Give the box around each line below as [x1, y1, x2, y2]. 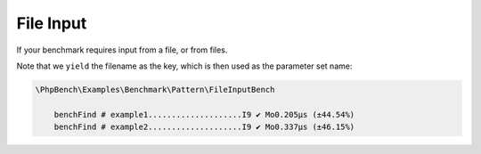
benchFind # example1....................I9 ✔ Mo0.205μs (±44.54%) [53, 109, 355, 119]
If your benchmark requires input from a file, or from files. [16, 45, 228, 55]
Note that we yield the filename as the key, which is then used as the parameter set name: [16, 61, 353, 71]
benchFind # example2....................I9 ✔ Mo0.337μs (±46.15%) [53, 122, 355, 133]
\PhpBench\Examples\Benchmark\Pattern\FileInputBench [35, 85, 275, 94]
